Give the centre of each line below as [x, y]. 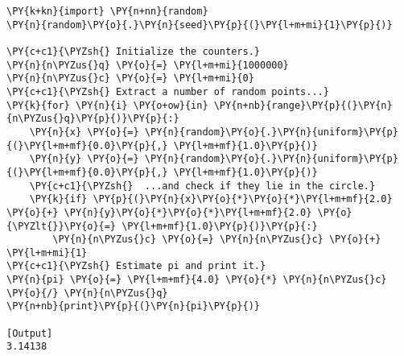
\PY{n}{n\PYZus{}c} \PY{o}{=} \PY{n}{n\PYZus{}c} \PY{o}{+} [217, 240]
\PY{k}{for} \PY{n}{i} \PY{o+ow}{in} [107, 105]
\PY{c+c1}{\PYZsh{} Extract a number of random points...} [168, 91]
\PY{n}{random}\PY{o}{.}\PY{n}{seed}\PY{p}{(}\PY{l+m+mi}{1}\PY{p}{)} [200, 25]
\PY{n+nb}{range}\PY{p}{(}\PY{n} [303, 105]
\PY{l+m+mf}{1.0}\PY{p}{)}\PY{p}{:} [220, 226]
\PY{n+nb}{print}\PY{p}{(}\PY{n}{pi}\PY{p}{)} [133, 306]
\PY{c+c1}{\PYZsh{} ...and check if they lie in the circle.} [202, 186]
